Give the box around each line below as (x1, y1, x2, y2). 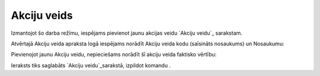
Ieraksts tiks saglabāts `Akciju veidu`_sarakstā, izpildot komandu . (11, 62, 171, 69)
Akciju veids (11, 9, 73, 22)
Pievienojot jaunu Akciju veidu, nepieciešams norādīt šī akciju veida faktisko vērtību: (11, 51, 217, 58)
